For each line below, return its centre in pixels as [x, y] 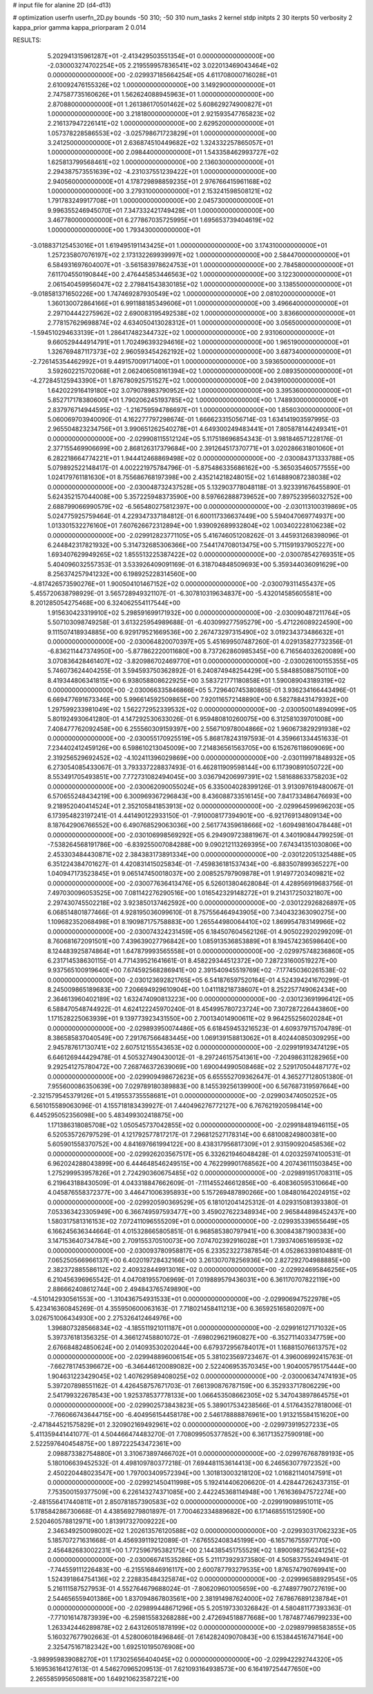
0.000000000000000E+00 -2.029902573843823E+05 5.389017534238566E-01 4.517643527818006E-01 [200, 1405]
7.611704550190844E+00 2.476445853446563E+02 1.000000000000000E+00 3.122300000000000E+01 [200, 275]
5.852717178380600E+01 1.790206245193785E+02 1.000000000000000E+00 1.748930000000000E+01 [198, 400]
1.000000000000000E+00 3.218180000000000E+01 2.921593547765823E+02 [161, 113]
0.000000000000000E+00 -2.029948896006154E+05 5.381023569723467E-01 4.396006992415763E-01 [200, 1356]
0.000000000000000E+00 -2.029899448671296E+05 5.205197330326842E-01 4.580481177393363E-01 [199, 1608]
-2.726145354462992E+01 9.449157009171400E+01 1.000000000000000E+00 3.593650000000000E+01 [183, 361]
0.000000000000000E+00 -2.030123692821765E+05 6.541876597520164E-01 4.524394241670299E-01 [198, 980]
